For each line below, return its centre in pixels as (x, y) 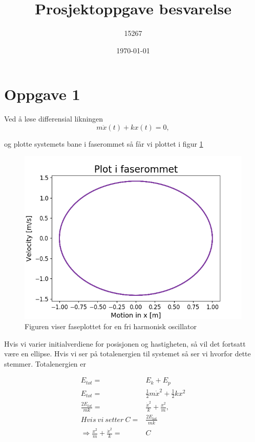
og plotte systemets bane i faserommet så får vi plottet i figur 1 (104, 143)
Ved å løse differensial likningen (54, 119)
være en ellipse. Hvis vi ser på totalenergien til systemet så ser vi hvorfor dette (128, 354)
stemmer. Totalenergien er (45, 363)
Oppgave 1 (42, 94)
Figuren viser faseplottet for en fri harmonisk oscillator (111, 326)
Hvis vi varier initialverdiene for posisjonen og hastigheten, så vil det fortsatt (125, 343)
